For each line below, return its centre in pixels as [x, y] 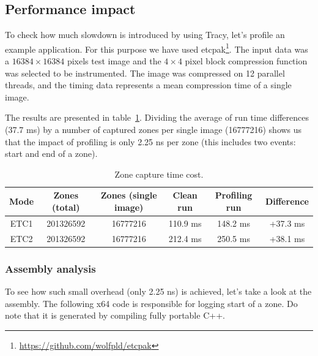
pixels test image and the [114, 61]
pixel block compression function [246, 61]
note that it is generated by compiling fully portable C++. [115, 315]
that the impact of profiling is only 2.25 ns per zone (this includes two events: [150, 141]
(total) [66, 207]
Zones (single [129, 195]
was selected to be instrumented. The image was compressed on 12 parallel [145, 73]
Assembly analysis [50, 268]
